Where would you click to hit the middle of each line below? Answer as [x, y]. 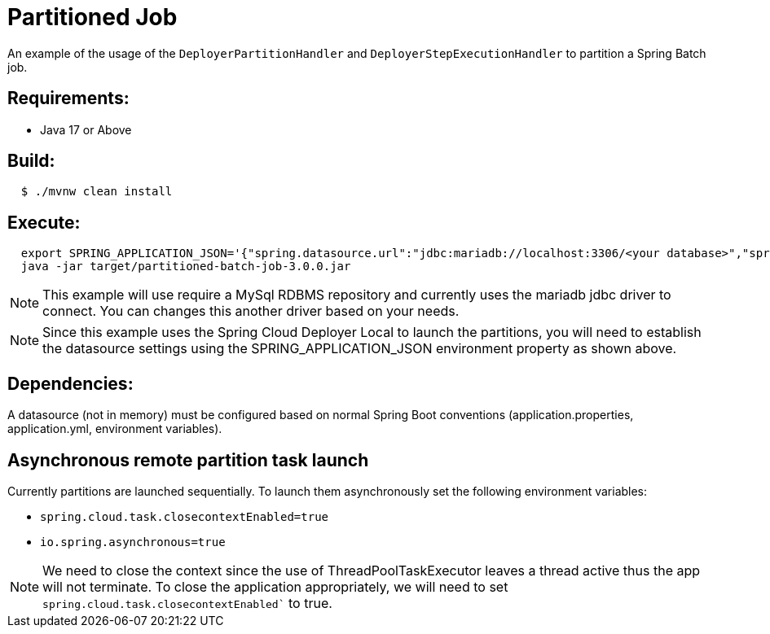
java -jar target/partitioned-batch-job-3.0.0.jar [186, 267]
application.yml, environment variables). [115, 429]
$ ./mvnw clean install [97, 192]
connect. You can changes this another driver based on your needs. [251, 311]
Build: [31, 161]
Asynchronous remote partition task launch [188, 460]
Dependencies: [70, 383]
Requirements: [68, 98]
